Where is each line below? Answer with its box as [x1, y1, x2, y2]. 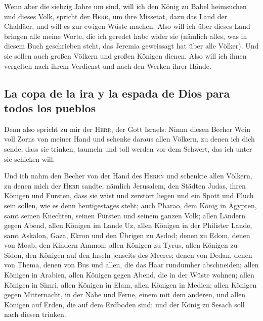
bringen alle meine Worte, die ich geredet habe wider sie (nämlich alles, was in [4, 30, 247, 41]
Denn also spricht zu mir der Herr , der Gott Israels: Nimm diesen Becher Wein [4, 123, 250, 134]
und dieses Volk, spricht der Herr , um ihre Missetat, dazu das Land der [4, 11, 228, 21]
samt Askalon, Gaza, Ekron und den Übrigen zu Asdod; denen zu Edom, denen [4, 230, 250, 240]
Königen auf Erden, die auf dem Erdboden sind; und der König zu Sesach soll [4, 299, 245, 309]
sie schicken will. [4, 153, 55, 164]
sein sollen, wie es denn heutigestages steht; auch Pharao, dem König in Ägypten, [4, 200, 257, 210]
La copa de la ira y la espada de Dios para [4, 85, 230, 101]
